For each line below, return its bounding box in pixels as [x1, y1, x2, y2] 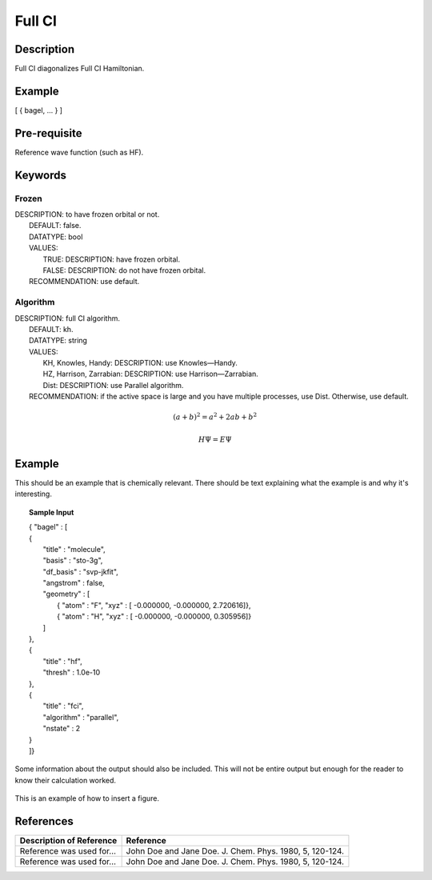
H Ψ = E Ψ [198, 434, 232, 444]
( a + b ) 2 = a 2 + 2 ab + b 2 [173, 411, 258, 422]
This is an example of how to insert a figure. [14, 794, 160, 803]
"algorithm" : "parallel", [42, 712, 119, 722]
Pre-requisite [14, 126, 82, 140]
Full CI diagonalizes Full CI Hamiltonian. [14, 64, 145, 74]
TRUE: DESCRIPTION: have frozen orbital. [42, 254, 181, 264]
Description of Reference [19, 835, 118, 846]
